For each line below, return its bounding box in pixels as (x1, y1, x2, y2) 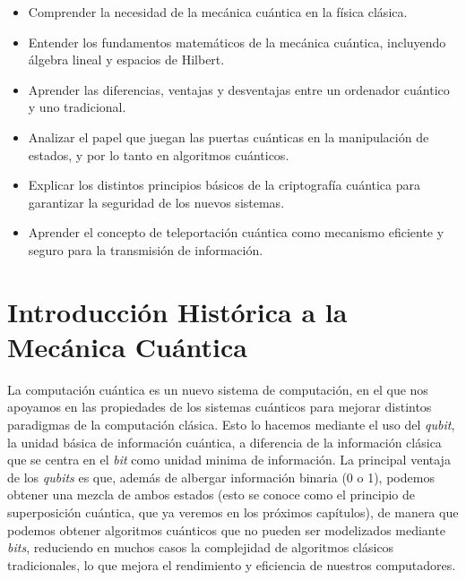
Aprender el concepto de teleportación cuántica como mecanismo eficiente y (28, 223, 444, 242)
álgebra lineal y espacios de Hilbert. (28, 50, 225, 69)
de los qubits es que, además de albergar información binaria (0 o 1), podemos (7, 467, 435, 486)
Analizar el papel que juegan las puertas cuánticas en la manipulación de (28, 127, 429, 146)
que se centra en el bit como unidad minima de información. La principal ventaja (7, 450, 451, 469)
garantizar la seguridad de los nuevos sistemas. (28, 192, 285, 211)
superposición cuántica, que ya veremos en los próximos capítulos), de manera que (7, 503, 459, 521)
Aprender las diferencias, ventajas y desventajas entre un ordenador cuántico (28, 80, 450, 98)
